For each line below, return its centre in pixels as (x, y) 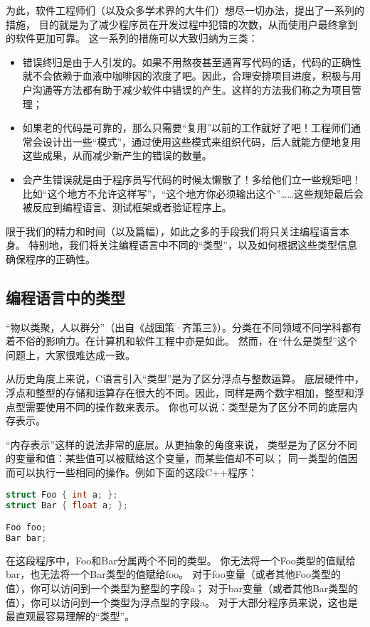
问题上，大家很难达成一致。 (70, 354)
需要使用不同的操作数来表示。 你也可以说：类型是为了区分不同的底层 (186, 406)
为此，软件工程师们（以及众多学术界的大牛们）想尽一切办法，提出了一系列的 (185, 10)
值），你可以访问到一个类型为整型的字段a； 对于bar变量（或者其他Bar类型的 (182, 588)
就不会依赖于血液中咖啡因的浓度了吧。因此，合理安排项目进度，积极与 (187, 76)
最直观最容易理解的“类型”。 (70, 616)
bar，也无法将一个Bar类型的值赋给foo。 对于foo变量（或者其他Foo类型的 (174, 574)
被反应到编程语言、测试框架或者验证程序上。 (127, 207)
